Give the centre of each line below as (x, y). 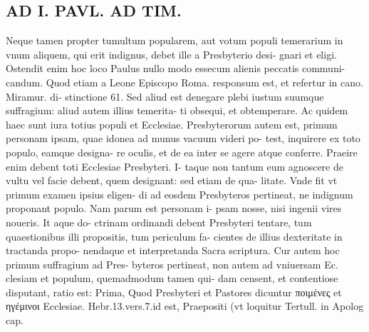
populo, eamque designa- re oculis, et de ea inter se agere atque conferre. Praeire (182, 152)
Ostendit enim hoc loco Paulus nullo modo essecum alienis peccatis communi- (176, 68)
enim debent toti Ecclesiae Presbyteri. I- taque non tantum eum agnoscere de (175, 166)
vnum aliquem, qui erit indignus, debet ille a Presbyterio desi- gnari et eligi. (171, 54)
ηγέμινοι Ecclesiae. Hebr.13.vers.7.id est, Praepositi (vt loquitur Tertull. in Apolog (185, 306)
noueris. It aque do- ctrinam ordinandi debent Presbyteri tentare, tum (159, 222)
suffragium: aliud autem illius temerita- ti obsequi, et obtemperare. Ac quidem (177, 110)
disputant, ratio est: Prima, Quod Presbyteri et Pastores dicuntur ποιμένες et (174, 292)
